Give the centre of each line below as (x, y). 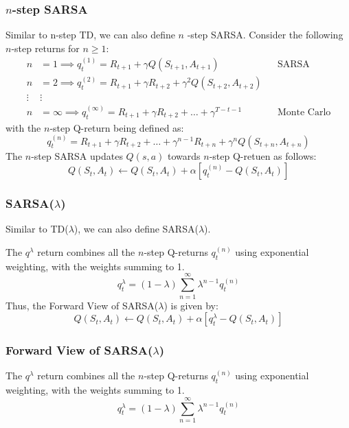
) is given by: (191, 305)
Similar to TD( (37, 229)
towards (184, 155)
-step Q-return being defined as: (117, 127)
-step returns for (45, 48)
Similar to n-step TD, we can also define (90, 35)
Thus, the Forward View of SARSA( (82, 305)
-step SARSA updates (77, 155)
